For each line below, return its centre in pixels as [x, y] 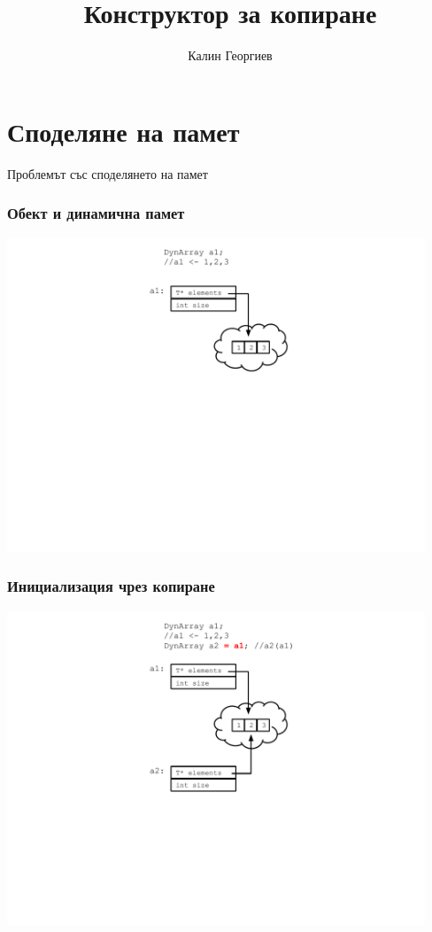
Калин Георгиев [230, 55]
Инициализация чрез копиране [111, 586]
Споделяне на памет [123, 131]
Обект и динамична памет [96, 213]
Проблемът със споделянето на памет [108, 173]
